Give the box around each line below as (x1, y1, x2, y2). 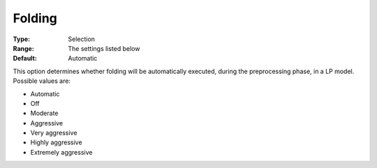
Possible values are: (13, 77, 71, 85)
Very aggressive (30, 129, 77, 137)
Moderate (30, 109, 59, 118)
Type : (13, 35, 31, 43)
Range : (13, 44, 34, 52)
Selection (68, 35, 96, 43)
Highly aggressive (30, 138, 83, 146)
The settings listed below (68, 44, 140, 52)
